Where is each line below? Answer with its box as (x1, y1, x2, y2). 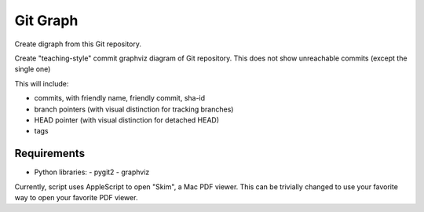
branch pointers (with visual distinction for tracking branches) (34, 104, 234, 114)
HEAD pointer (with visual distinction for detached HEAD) (34, 115, 220, 125)
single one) (14, 64, 51, 74)
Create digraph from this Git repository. (14, 39, 141, 49)
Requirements (14, 147, 86, 160)
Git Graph (14, 12, 79, 29)
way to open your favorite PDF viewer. (14, 192, 138, 202)
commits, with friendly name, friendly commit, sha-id (34, 93, 206, 103)
